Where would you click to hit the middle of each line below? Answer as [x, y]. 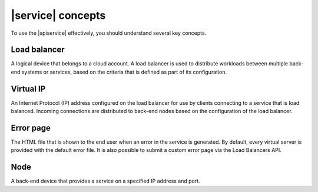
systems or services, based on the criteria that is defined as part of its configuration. [124, 72]
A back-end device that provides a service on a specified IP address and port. [105, 181]
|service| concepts [58, 15]
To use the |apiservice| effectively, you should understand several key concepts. [109, 33]
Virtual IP [28, 89]
